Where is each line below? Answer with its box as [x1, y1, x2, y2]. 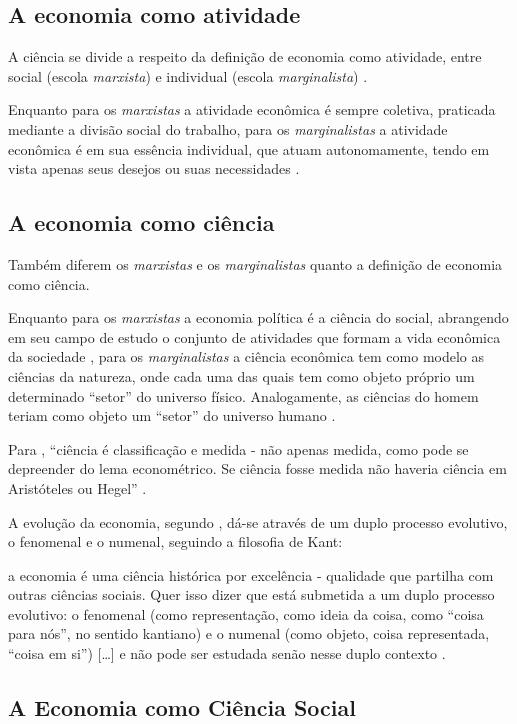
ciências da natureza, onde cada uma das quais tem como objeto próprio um [8, 365, 475, 386]
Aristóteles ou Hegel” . [8, 477, 147, 498]
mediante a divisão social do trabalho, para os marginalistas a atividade [8, 118, 448, 139]
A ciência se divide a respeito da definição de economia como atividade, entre [8, 46, 482, 67]
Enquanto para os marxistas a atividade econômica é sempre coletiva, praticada [8, 99, 496, 120]
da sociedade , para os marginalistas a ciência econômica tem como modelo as [8, 346, 484, 367]
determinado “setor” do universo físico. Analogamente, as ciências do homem [8, 385, 479, 406]
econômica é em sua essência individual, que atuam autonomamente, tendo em [8, 138, 490, 159]
